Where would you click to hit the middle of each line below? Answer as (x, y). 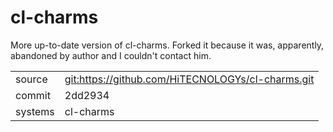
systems (35, 111)
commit (33, 95)
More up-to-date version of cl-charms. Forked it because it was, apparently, (167, 45)
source (31, 79)
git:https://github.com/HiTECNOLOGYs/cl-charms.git (189, 79)
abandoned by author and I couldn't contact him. (111, 55)
